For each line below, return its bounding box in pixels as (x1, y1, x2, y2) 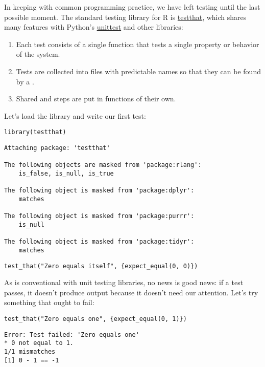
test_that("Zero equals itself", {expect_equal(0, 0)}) (4, 262, 198, 270)
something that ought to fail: (4, 297, 94, 308)
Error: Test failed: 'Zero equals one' (4, 331, 139, 338)
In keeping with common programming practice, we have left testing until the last (4, 2, 260, 12)
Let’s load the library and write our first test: (4, 110, 146, 121)
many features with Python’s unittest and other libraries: (4, 21, 183, 32)
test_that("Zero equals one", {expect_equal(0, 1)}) (4, 315, 187, 322)
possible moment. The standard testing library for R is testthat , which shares (4, 11, 247, 22)
